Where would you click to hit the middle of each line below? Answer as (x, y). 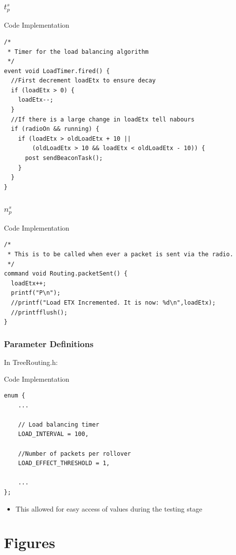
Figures (30, 542)
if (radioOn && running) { (55, 129)
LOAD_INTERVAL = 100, (53, 434)
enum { (15, 396)
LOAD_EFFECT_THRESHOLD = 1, (64, 463)
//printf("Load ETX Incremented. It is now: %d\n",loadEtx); (113, 302)
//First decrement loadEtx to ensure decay (83, 81)
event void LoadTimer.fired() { (57, 71)
